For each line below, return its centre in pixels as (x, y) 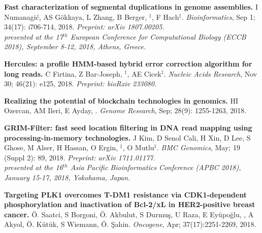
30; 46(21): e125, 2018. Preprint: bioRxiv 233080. (80, 84)
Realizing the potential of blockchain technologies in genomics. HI (121, 100)
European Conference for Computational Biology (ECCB (158, 36)
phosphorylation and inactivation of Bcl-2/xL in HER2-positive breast (130, 204)
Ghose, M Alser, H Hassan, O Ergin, (61, 147)
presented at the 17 (34, 36)
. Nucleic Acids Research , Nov (210, 73)
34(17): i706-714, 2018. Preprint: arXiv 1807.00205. (84, 27)
